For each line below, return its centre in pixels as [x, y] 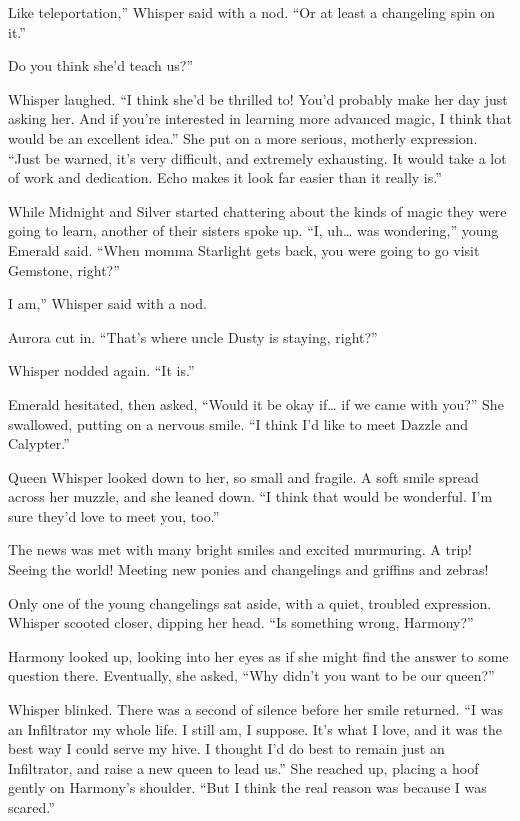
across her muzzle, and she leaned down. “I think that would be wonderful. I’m [250, 496]
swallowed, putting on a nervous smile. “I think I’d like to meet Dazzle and [238, 423]
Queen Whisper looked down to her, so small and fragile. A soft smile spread [243, 476]
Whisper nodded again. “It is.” [101, 370]
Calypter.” [39, 443]
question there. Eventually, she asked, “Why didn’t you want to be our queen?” [251, 675]
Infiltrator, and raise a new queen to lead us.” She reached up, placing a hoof [243, 767]
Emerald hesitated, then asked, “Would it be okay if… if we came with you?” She [256, 403]
